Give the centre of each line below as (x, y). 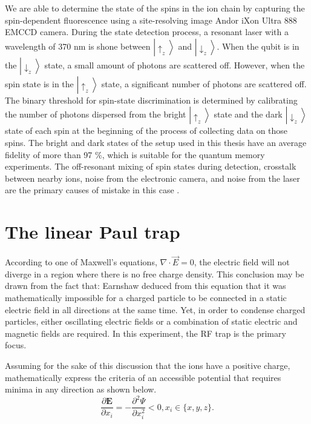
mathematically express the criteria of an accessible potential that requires (143, 377)
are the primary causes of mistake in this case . (92, 190)
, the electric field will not (242, 262)
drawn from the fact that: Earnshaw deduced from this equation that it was (146, 286)
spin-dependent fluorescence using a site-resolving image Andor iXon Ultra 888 (151, 20)
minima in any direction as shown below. (81, 389)
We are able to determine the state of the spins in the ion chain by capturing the (155, 8)
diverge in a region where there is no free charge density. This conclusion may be (155, 273)
